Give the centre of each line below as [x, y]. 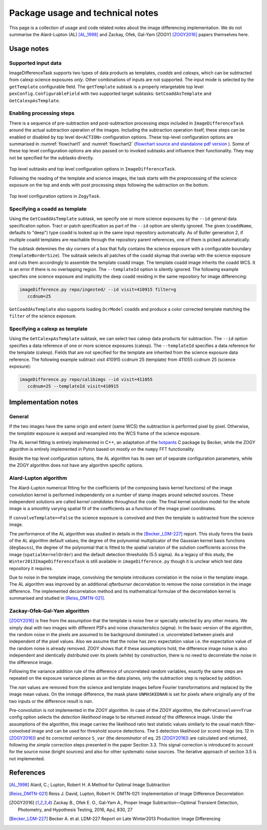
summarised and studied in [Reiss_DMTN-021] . [57, 598]
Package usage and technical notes [84, 13]
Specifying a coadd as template [48, 209]
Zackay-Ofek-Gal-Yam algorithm [49, 611]
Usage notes [29, 49]
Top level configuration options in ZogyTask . [55, 196]
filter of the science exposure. [43, 316]
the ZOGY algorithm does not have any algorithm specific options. [76, 465]
